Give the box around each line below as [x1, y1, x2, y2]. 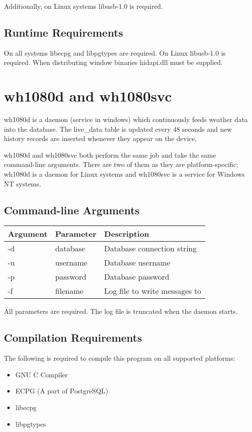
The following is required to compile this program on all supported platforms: [4, 353, 235, 363]
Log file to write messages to [104, 285, 201, 297]
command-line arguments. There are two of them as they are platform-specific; [4, 159, 238, 169]
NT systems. [4, 178, 41, 188]
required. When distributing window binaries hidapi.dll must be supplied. [4, 57, 223, 67]
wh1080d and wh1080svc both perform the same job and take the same [4, 149, 216, 160]
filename [55, 285, 84, 297]
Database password [104, 271, 169, 283]
